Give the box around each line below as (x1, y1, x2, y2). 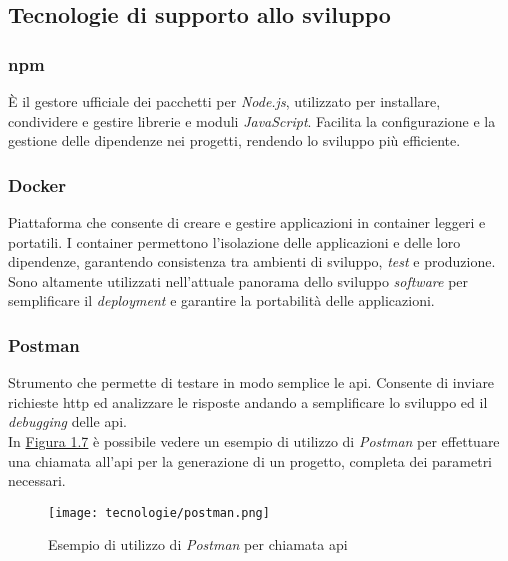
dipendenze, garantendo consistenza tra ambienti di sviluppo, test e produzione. (8, 251, 496, 272)
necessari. (8, 470, 66, 491)
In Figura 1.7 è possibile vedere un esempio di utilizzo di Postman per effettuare (8, 430, 500, 451)
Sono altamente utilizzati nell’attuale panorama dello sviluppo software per (8, 270, 469, 291)
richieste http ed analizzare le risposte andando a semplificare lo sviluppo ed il (8, 391, 488, 412)
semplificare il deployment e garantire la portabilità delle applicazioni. (8, 290, 435, 311)
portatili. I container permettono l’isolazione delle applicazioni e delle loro (8, 231, 461, 252)
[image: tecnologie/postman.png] (48, 505, 270, 520)
